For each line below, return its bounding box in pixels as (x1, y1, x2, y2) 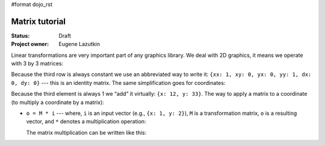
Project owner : (11, 41, 49, 48)
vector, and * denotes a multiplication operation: (26, 118, 147, 125)
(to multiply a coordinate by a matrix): (11, 99, 105, 106)
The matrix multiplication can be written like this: (26, 129, 147, 136)
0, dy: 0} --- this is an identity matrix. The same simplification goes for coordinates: (11, 79, 226, 86)
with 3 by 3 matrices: (11, 60, 64, 67)
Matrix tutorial (11, 16, 66, 26)
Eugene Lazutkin (58, 41, 101, 48)
